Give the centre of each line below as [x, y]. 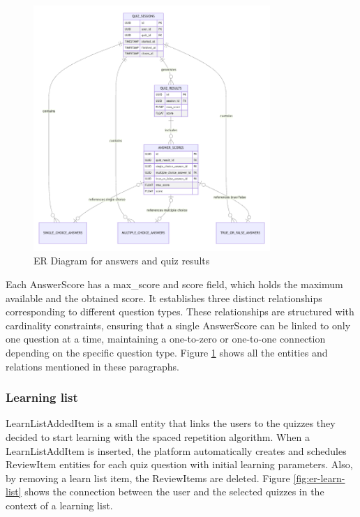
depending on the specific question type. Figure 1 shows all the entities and [167, 352]
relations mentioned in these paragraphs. [92, 366]
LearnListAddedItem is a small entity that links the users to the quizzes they [171, 423]
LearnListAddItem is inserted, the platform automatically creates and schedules [176, 450]
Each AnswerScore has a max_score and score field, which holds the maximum [174, 284]
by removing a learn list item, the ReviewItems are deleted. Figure [148, 478]
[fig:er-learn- [319, 478]
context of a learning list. [59, 505]
